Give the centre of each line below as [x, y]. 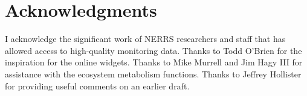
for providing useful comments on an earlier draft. [97, 85]
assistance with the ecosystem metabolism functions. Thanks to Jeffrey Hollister [153, 73]
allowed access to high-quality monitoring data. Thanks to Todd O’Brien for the [153, 50]
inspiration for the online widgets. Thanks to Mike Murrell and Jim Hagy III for [154, 62]
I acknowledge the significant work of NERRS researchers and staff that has [145, 39]
